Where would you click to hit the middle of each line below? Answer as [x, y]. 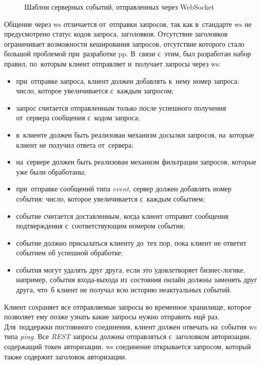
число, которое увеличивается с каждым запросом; [95, 91]
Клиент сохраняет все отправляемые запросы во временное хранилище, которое [128, 306]
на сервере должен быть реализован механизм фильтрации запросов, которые [136, 162]
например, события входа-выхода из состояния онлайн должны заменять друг [137, 279]
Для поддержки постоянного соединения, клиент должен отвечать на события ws [130, 326]
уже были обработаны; [51, 171]
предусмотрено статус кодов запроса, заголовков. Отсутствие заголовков [116, 34]
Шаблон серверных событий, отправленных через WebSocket [119, 7]
